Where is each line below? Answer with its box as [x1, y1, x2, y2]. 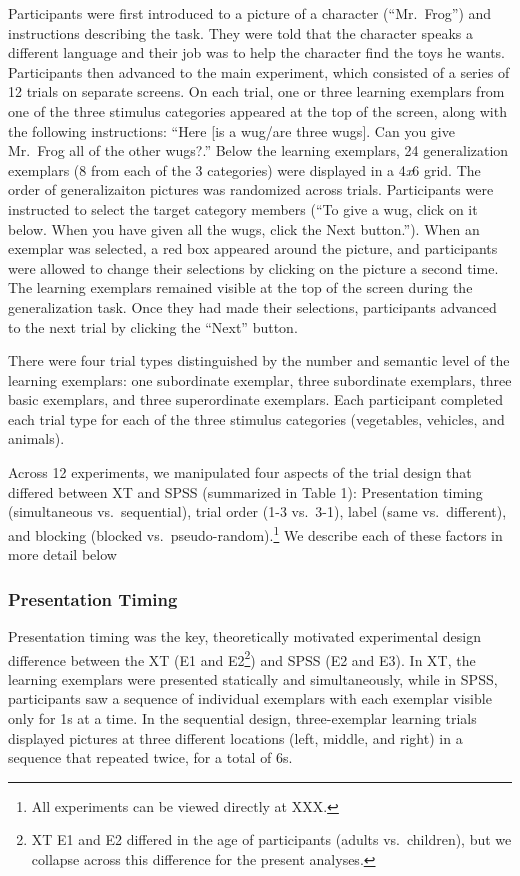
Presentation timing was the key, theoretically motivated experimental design [8, 625, 482, 646]
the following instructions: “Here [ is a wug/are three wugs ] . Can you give [8, 120, 455, 141]
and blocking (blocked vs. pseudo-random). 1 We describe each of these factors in [8, 521, 503, 545]
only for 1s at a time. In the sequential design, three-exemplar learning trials [8, 707, 477, 728]
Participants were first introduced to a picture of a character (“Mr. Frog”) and [8, 3, 492, 23]
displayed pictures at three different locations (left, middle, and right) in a [8, 727, 463, 748]
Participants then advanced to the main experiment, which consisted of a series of [8, 61, 510, 82]
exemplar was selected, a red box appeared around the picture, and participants [8, 238, 498, 259]
